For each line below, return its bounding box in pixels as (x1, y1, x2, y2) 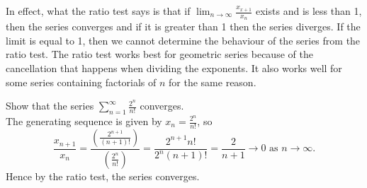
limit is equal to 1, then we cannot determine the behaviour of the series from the (6, 33, 361, 47)
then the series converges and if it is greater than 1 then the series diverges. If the (6, 19, 361, 34)
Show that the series (6, 98, 94, 113)
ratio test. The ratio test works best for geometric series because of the (6, 47, 313, 61)
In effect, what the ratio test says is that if (6, 4, 191, 18)
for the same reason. (169, 74, 256, 89)
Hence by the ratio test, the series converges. (6, 168, 200, 183)
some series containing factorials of (6, 74, 157, 89)
